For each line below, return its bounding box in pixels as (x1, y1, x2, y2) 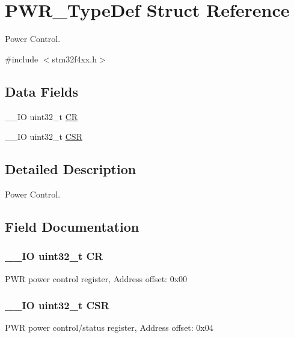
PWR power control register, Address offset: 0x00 (5, 272, 188, 285)
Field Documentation (5, 217, 139, 235)
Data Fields (5, 82, 79, 100)
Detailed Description (5, 160, 136, 178)
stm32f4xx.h (52, 52, 97, 65)
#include (5, 52, 38, 65)
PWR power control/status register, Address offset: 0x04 (5, 321, 213, 334)
